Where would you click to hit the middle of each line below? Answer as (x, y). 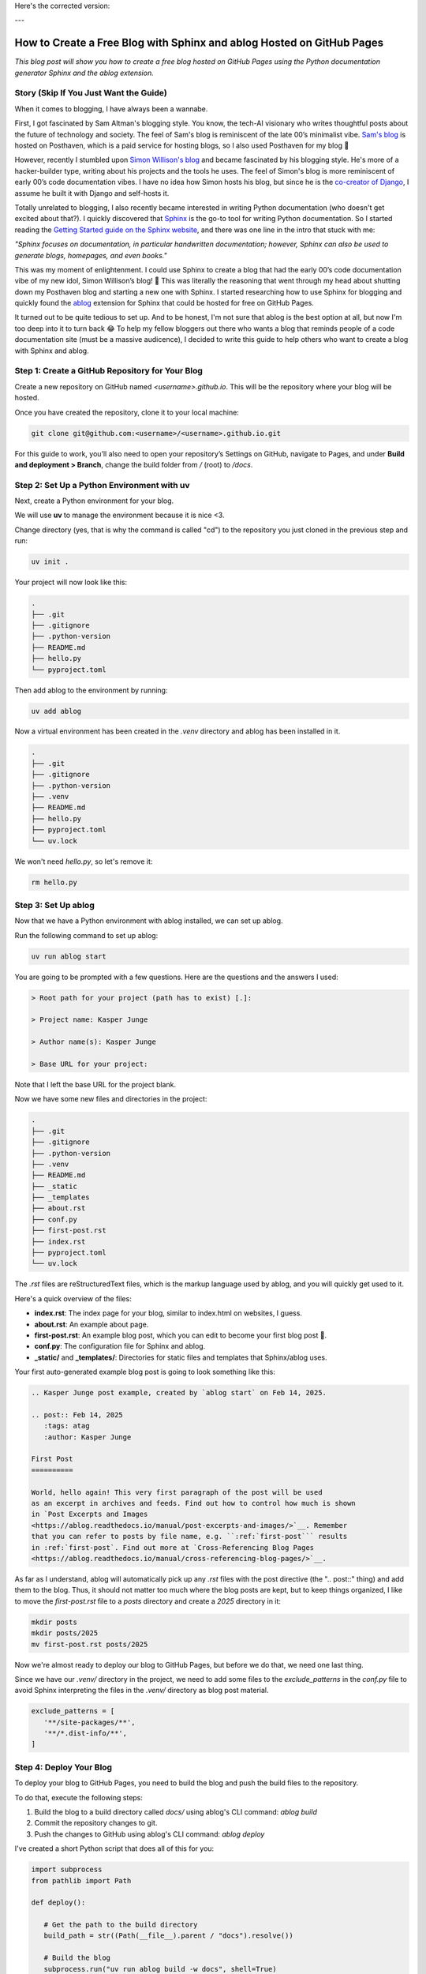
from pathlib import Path (81, 1880)
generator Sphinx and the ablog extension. (84, 73)
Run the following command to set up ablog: (86, 935)
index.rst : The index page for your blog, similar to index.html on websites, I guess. (168, 1313)
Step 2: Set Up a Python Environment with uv (102, 485)
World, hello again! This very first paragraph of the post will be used (177, 1492)
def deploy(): (58, 1903)
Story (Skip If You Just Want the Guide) (91, 93)
